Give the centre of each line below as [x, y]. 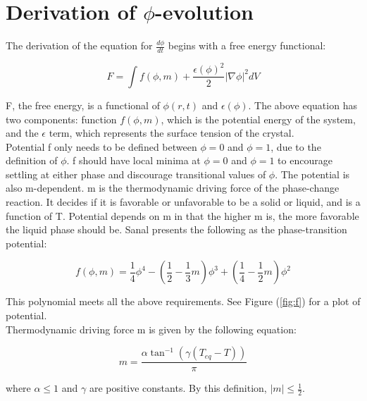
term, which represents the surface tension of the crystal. [172, 133]
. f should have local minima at [133, 160]
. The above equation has [303, 105]
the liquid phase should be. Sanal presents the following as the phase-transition [176, 229]
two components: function [61, 119]
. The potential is [312, 174]
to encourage [305, 160]
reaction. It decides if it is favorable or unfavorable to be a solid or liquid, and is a [183, 202]
